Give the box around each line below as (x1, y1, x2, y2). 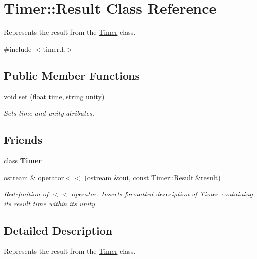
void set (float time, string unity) (4, 91, 105, 101)
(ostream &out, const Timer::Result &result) (84, 172, 221, 182)
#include (4, 43, 32, 54)
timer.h (43, 43, 65, 54)
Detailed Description (4, 222, 113, 238)
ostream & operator (4, 172, 64, 182)
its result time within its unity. (4, 198, 97, 208)
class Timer (4, 155, 42, 165)
